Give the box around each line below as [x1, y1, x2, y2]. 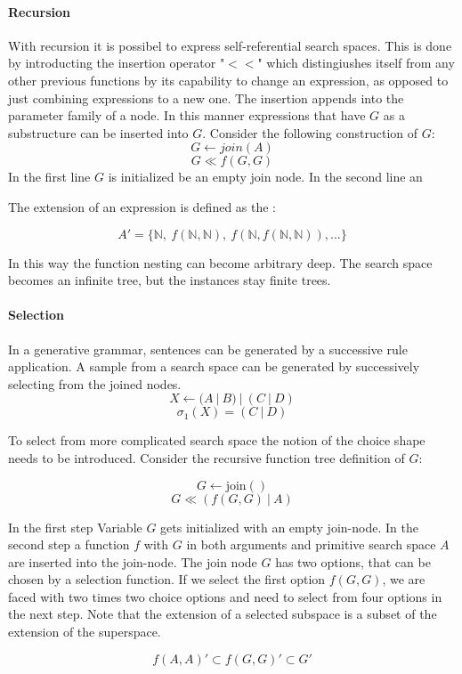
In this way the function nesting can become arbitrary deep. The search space [8, 253, 433, 272]
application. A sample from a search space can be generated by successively [8, 357, 420, 376]
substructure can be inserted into [8, 123, 189, 142]
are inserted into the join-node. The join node [8, 552, 257, 571]
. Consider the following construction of [202, 123, 418, 142]
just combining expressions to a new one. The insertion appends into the [8, 88, 404, 107]
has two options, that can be [275, 552, 431, 571]
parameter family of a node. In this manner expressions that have [8, 106, 366, 125]
